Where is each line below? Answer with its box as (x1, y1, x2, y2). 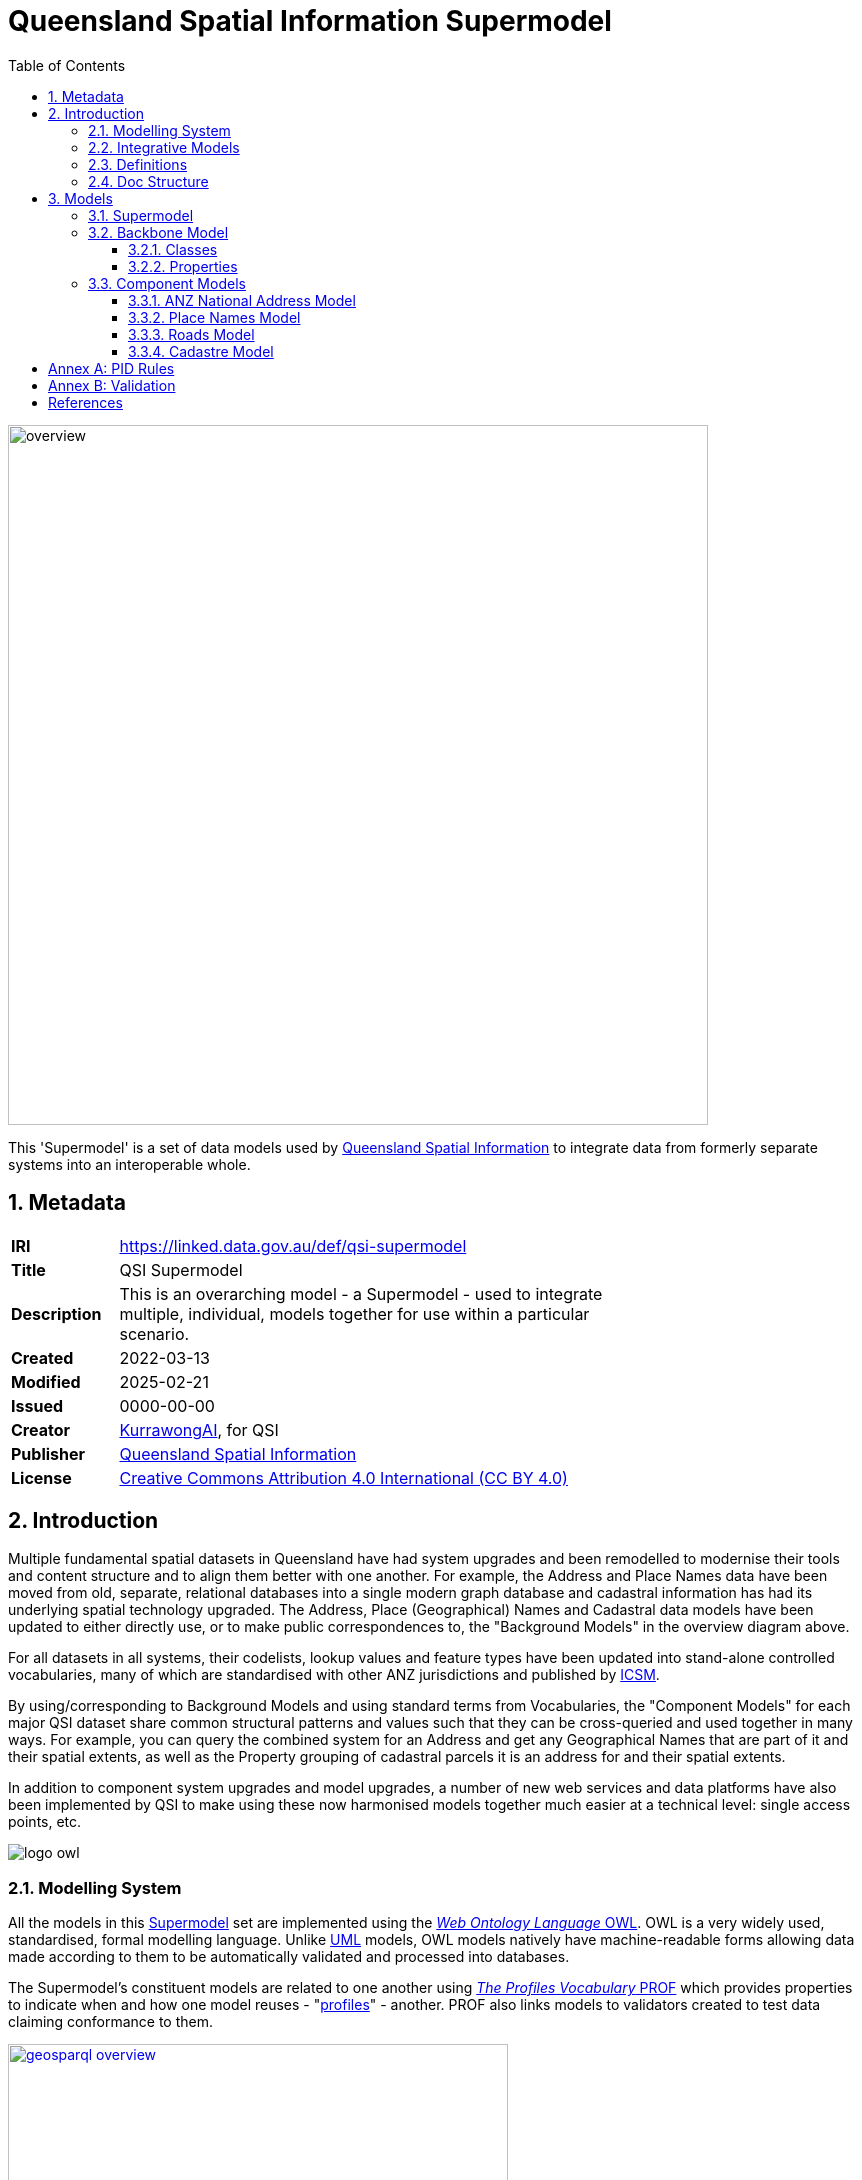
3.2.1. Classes (128, 240, 218, 258)
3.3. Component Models (88, 274, 246, 292)
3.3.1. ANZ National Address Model (128, 291, 356, 309)
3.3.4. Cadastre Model (128, 342, 274, 360)
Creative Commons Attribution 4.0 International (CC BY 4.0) (119, 1467, 568, 1488)
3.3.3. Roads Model (128, 325, 255, 343)
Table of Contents (8, 56, 126, 74)
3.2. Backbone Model (88, 223, 229, 241)
